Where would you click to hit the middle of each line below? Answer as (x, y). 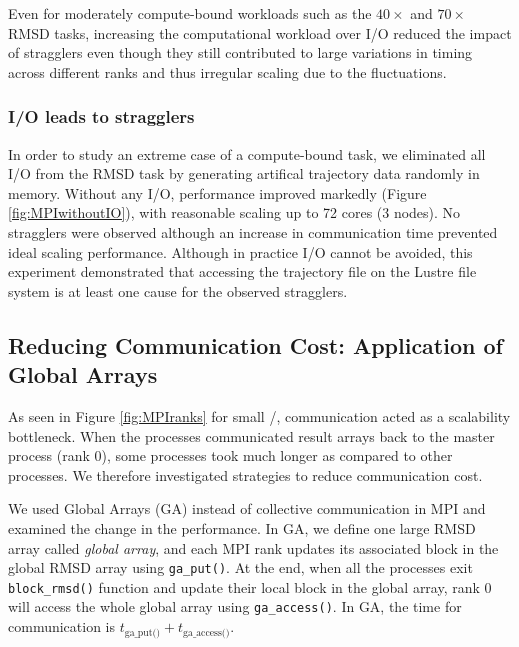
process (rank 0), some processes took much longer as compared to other (230, 455)
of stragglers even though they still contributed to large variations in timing (240, 52)
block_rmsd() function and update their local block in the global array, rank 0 (250, 586)
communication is (62, 626)
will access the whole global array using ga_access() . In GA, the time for (235, 606)
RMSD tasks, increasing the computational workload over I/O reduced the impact (260, 32)
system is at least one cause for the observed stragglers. (178, 290)
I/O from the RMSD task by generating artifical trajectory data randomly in (244, 173)
